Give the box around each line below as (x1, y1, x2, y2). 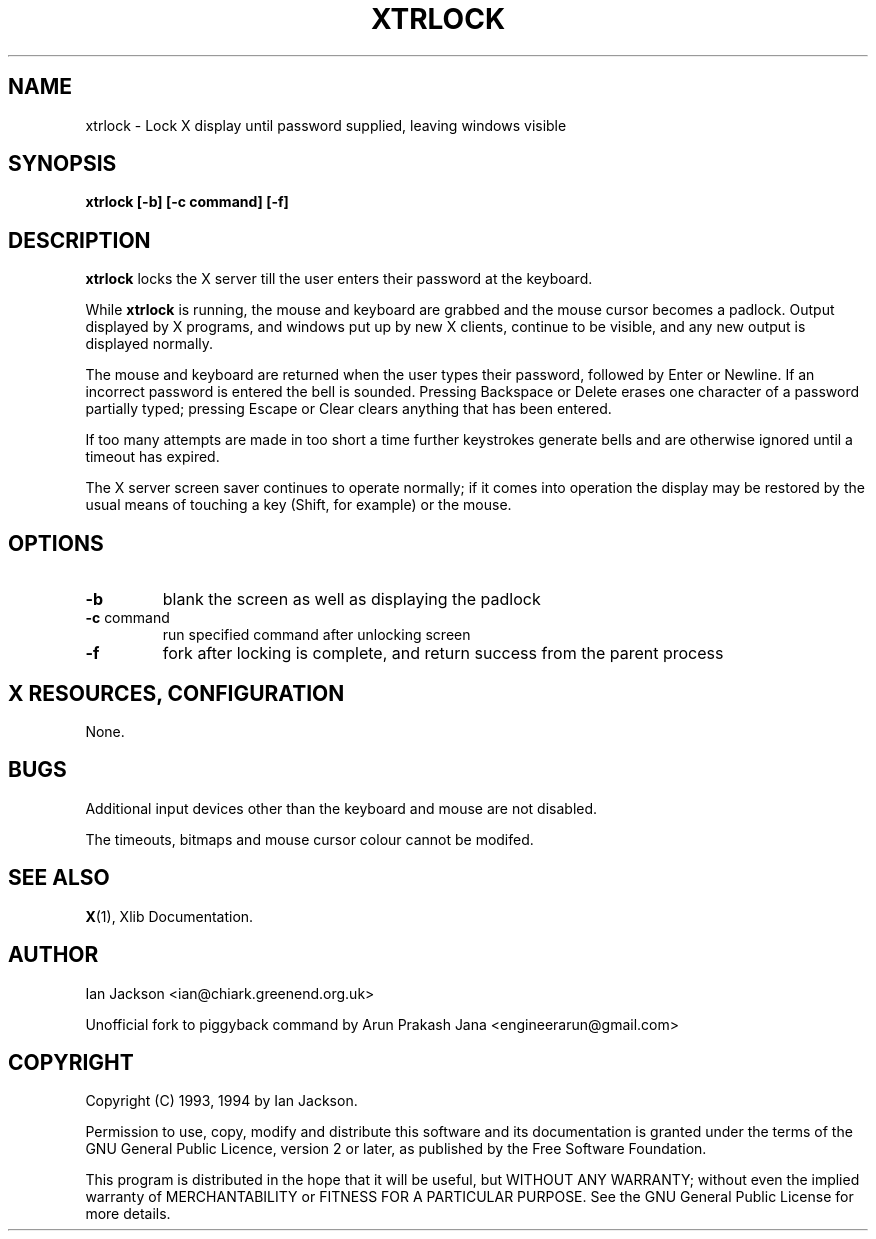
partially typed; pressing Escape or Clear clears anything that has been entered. (85, 400, 612, 418)
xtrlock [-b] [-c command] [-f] (85, 193, 289, 211)
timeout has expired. (85, 448, 220, 466)
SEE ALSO (8, 865, 110, 891)
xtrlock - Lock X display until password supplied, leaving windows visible (85, 116, 567, 134)
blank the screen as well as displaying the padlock (162, 589, 541, 610)
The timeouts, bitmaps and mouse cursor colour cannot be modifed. (85, 830, 534, 848)
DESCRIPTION (8, 227, 151, 253)
